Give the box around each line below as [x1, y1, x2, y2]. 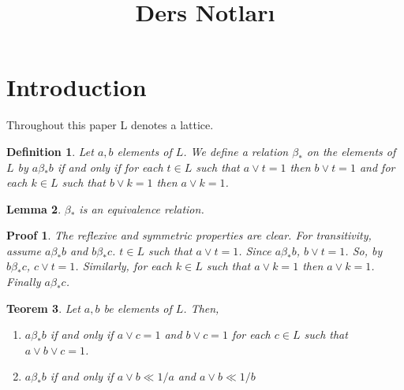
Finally [6, 273, 41, 290]
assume [6, 242, 42, 258]
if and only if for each [57, 158, 163, 175]
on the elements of [306, 143, 396, 159]
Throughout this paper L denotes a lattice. [6, 117, 214, 133]
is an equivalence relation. [79, 200, 204, 217]
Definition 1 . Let [6, 143, 94, 159]
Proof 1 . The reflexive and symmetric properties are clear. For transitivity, [6, 227, 372, 243]
